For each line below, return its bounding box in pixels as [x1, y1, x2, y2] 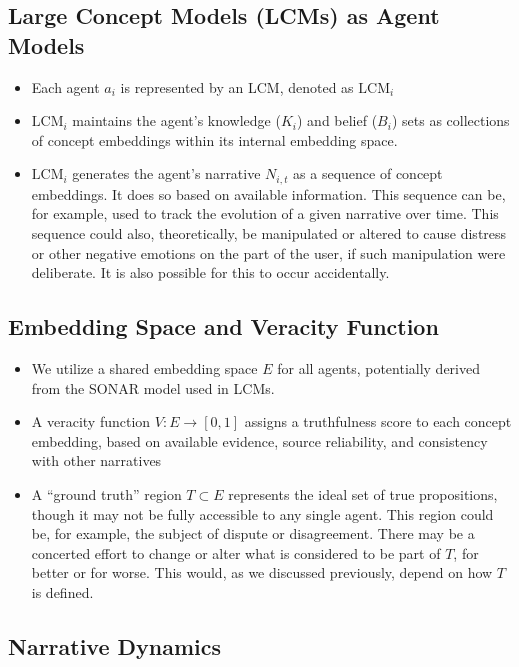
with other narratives [31, 450, 162, 471]
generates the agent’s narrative [72, 163, 261, 184]
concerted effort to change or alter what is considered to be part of [31, 542, 441, 563]
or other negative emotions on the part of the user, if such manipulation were [31, 242, 506, 263]
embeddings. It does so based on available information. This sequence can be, [31, 183, 506, 204]
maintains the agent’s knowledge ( [72, 110, 281, 131]
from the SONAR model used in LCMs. [31, 377, 275, 398]
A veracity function [31, 411, 151, 432]
